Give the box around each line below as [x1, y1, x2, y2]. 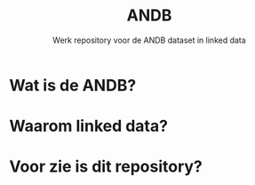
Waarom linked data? [9, 117, 169, 136]
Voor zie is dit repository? [9, 157, 203, 177]
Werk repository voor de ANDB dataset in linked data [52, 35, 246, 45]
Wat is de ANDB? [9, 75, 137, 95]
